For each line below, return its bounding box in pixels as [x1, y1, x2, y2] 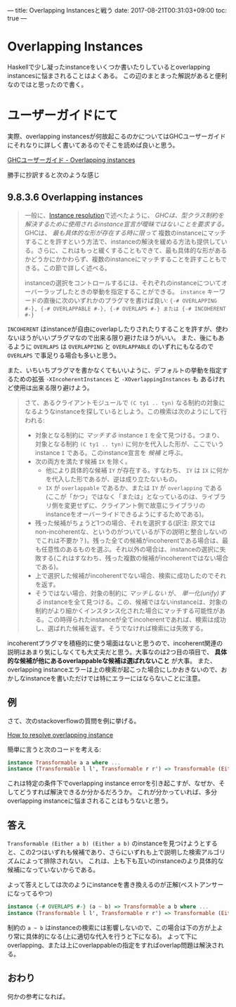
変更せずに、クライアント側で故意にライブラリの [64, 501, 206, 509]
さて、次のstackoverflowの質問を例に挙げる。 [7, 716, 140, 725]
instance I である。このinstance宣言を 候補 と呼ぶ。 [34, 448, 188, 456]
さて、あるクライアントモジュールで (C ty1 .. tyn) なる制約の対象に [24, 398, 225, 407]
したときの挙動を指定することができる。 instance [61, 287, 206, 296]
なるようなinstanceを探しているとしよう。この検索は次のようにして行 [24, 407, 228, 416]
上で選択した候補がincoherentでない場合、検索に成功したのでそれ [34, 571, 227, 579]
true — [7, 14, 27, 22]
